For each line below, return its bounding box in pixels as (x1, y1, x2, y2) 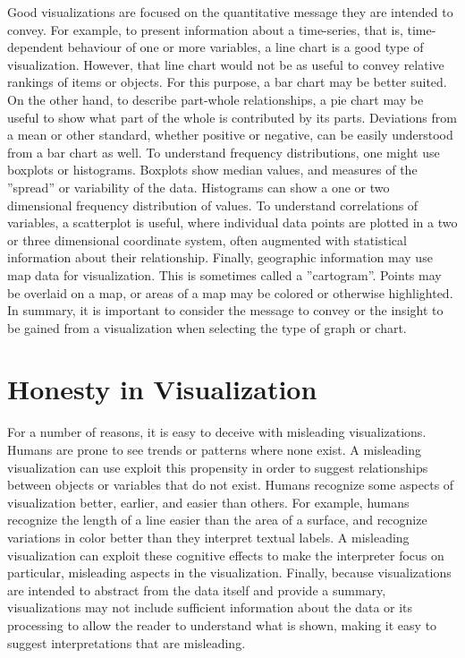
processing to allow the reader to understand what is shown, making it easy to (7, 615, 437, 634)
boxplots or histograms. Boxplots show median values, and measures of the (7, 160, 418, 179)
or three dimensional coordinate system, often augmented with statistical (7, 230, 407, 249)
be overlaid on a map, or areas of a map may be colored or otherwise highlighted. (7, 283, 453, 302)
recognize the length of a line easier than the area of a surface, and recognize (7, 510, 427, 529)
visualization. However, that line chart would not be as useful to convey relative (7, 55, 444, 73)
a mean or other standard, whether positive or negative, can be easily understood (7, 125, 453, 144)
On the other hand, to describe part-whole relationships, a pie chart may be (7, 90, 424, 108)
